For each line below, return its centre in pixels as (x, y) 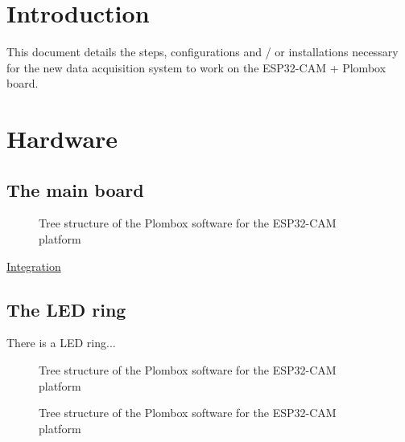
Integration (34, 266)
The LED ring (66, 309)
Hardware (62, 139)
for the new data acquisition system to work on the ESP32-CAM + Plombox (196, 67)
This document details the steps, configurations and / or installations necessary (202, 52)
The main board (75, 189)
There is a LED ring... (61, 343)
